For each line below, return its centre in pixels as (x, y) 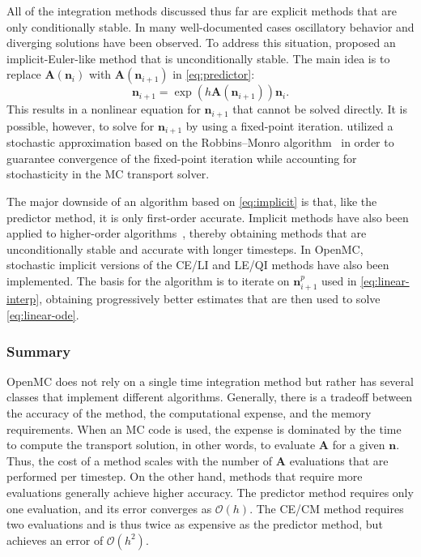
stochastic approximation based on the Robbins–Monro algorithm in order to (200, 142)
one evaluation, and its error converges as (109, 508)
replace (24, 74)
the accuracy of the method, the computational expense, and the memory (189, 413)
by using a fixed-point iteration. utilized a (289, 125)
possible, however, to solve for (81, 125)
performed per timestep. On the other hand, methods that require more (185, 476)
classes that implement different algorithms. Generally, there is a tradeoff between (210, 397)
